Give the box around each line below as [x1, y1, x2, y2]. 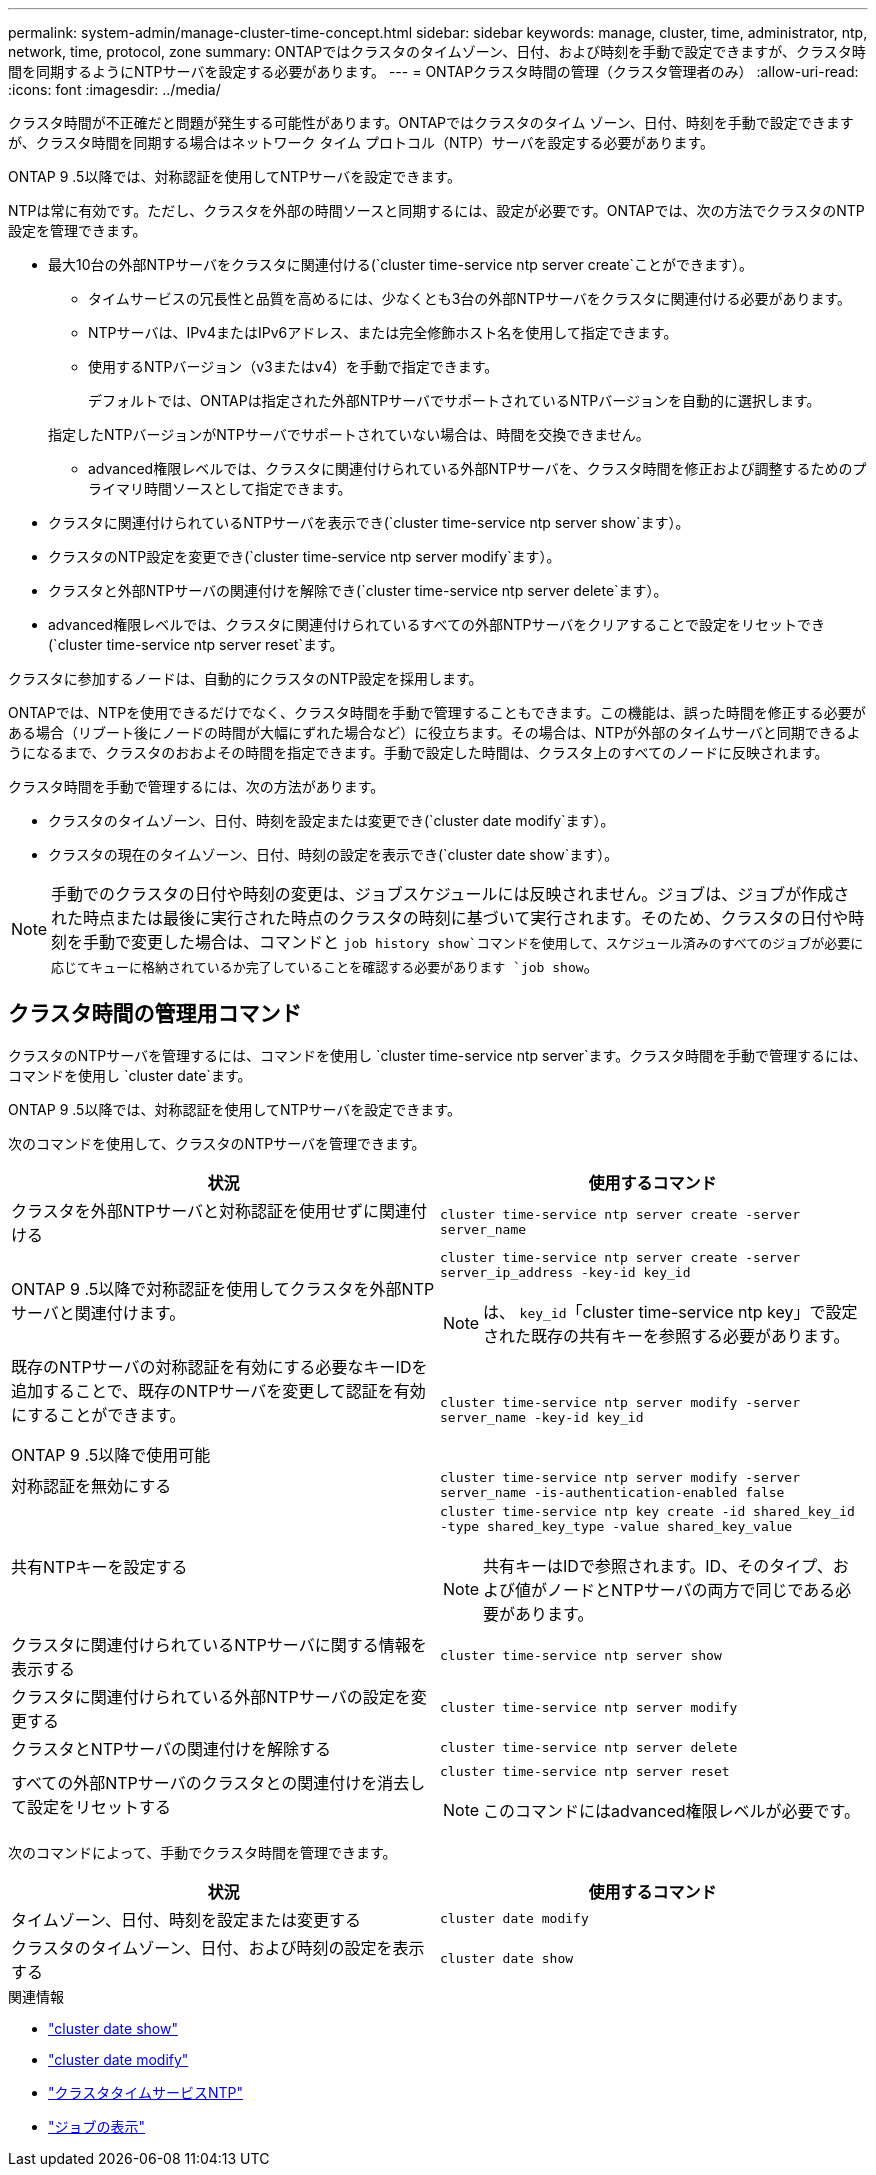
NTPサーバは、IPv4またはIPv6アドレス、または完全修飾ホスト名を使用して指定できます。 [88, 324, 678, 341]
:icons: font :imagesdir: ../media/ [8, 81, 221, 98]
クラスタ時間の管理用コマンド [8, 1001, 302, 1027]
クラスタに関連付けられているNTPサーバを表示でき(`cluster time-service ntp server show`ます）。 [48, 514, 690, 531]
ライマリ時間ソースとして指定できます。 [88, 480, 352, 497]
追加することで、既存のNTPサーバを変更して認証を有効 [11, 1380, 426, 1401]
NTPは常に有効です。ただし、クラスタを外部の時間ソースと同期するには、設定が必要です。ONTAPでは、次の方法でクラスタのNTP [8, 202, 865, 219]
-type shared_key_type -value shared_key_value [440, 1518, 793, 1534]
